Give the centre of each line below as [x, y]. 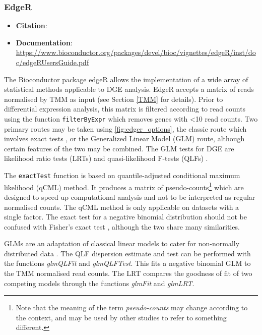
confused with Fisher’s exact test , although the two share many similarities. [122, 226]
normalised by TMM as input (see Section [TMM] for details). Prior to [114, 99]
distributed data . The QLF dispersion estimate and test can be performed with [127, 253]
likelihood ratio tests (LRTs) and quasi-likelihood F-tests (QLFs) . [106, 158]
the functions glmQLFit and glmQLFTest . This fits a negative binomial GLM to [127, 263]
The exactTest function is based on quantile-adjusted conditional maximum [122, 175]
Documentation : [44, 42]
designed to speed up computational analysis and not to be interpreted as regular [130, 197]
